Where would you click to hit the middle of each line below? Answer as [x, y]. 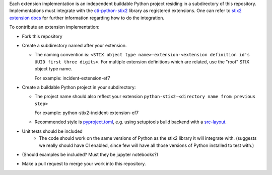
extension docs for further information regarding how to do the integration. [87, 18]
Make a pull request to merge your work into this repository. [84, 164]
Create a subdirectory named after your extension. [74, 45]
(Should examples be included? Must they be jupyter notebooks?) [90, 155]
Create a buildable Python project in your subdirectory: [79, 87]
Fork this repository [42, 36]
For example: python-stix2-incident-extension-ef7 [86, 113]
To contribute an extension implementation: [54, 27]
